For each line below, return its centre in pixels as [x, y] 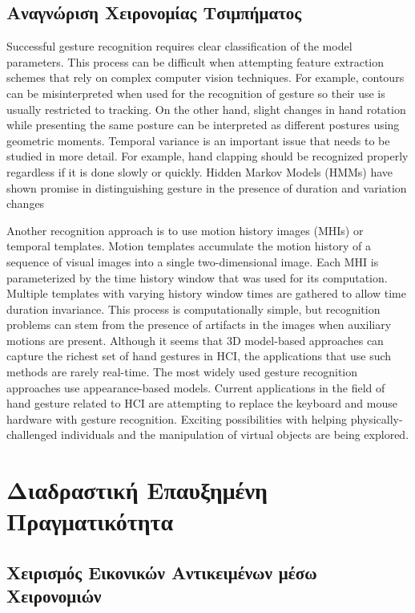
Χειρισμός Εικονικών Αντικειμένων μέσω [162, 572]
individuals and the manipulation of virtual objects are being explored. [235, 434]
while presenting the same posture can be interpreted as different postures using [203, 125]
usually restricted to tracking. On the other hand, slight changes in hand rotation [206, 109]
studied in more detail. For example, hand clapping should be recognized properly [207, 156]
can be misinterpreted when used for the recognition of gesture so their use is [196, 93]
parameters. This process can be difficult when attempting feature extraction [195, 61]
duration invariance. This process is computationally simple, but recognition [193, 309]
